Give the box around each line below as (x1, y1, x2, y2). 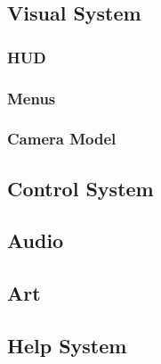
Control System (7, 174, 154, 202)
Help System (7, 332, 127, 360)
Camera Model (7, 128, 117, 150)
